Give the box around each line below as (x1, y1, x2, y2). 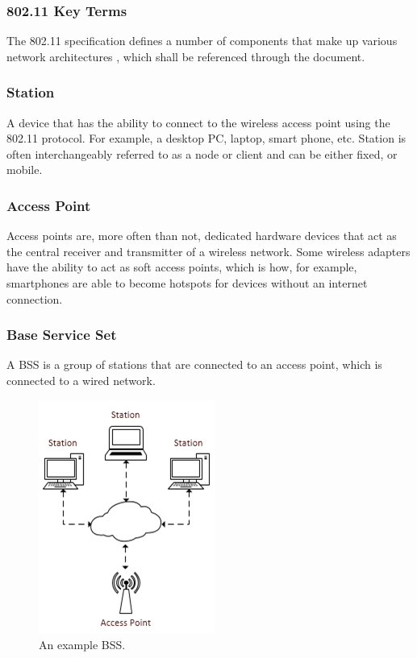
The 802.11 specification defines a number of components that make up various (6, 32, 398, 49)
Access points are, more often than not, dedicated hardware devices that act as (6, 227, 397, 244)
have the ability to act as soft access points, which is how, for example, (6, 259, 357, 275)
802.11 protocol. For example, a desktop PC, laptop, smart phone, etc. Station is (6, 130, 407, 147)
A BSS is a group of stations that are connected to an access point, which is (6, 356, 382, 373)
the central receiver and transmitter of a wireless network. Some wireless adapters (6, 242, 411, 259)
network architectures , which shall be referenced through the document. (6, 48, 365, 64)
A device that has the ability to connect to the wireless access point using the (6, 114, 390, 130)
